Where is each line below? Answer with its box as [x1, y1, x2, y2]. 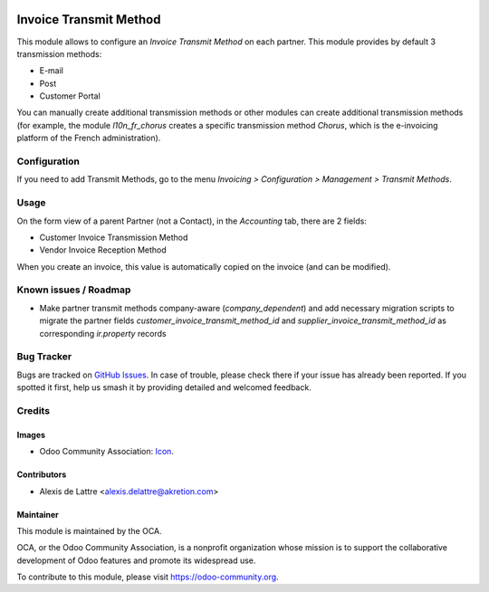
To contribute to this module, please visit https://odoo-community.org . [16, 571, 280, 583]
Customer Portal [39, 91, 101, 101]
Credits [16, 404, 50, 416]
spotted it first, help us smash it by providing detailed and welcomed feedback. [16, 382, 312, 393]
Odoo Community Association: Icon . [39, 446, 174, 457]
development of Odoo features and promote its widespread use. [16, 555, 256, 566]
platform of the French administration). [16, 132, 161, 144]
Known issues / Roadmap [16, 283, 131, 296]
